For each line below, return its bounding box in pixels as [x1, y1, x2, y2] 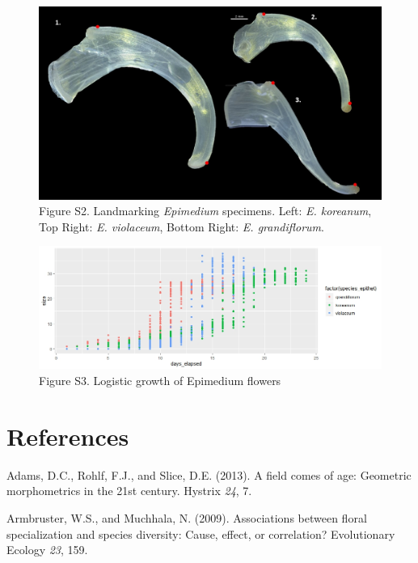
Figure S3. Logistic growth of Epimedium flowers [39, 372, 281, 389]
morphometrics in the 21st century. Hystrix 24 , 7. [6, 482, 252, 499]
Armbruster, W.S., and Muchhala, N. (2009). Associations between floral [6, 509, 367, 526]
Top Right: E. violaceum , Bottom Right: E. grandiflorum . [39, 218, 324, 235]
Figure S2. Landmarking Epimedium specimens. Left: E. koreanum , [39, 202, 372, 219]
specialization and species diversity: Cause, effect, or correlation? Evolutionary [6, 525, 395, 542]
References [6, 419, 129, 452]
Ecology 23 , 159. [6, 541, 88, 558]
